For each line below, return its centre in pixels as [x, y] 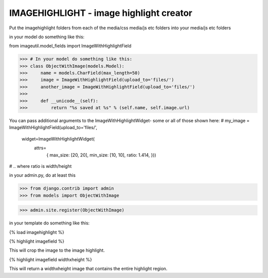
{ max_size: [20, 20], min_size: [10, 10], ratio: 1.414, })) [101, 155]
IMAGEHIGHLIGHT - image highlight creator [101, 13]
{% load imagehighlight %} [37, 232]
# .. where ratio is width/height [40, 166]
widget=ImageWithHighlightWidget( [58, 139]
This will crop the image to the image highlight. [57, 250]
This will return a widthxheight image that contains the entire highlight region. [88, 269]
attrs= [40, 148]
